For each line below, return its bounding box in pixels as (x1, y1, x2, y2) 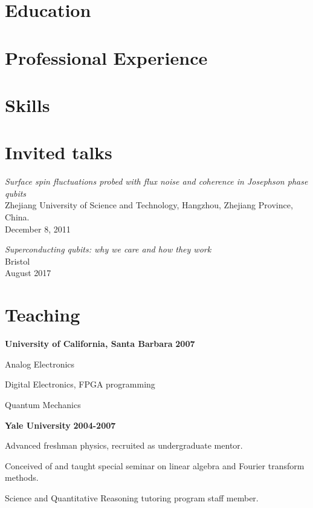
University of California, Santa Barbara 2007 (5, 337, 195, 350)
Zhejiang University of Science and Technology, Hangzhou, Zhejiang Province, (5, 199, 293, 211)
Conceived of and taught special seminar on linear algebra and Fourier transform (5, 459, 305, 472)
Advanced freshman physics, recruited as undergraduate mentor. (5, 439, 243, 452)
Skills (5, 92, 50, 117)
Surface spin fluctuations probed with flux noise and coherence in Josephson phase (5, 175, 308, 188)
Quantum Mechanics (5, 398, 81, 411)
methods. (5, 471, 39, 484)
